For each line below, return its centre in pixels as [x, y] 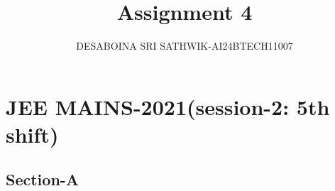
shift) [32, 134]
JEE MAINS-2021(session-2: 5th [168, 106]
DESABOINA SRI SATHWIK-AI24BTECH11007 [185, 46]
